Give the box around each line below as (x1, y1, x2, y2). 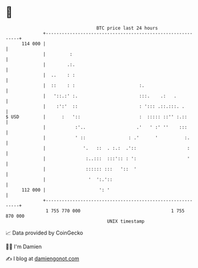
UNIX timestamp (107, 218, 145, 224)
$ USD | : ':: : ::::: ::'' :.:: (5, 113, 187, 120)
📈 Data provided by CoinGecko (5, 229, 83, 236)
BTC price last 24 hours (96, 25, 159, 31)
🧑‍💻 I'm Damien (5, 243, 42, 250)
